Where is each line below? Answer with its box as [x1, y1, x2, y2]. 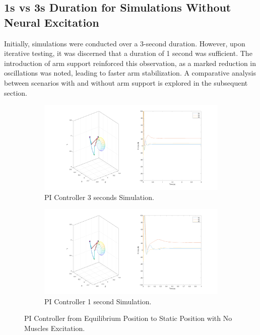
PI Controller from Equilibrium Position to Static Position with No [24, 313, 232, 323]
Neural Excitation [4, 14, 99, 30]
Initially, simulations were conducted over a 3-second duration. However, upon [4, 38, 245, 48]
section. [4, 87, 27, 98]
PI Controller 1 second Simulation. [44, 296, 152, 306]
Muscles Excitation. [24, 323, 85, 333]
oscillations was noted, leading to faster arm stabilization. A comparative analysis [4, 68, 256, 78]
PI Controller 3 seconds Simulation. [44, 191, 154, 202]
